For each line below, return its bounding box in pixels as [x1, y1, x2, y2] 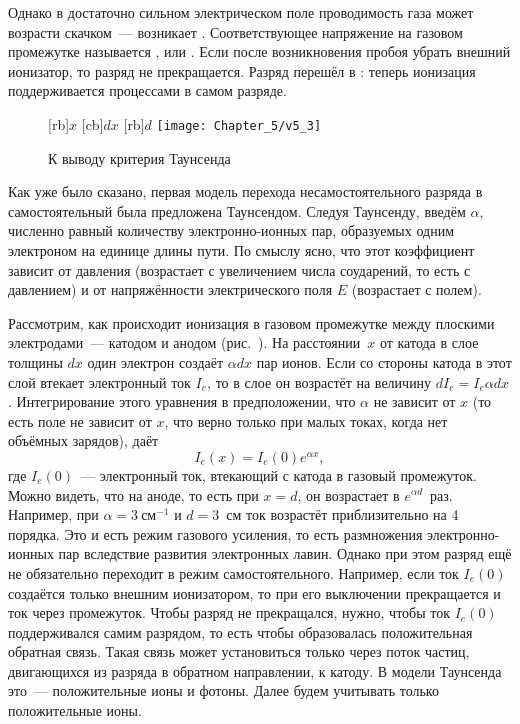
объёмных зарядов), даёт [8, 430, 159, 451]
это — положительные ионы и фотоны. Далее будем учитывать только [8, 680, 439, 701]
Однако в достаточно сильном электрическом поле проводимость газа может [8, 2, 474, 22]
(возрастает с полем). [351, 279, 482, 300]
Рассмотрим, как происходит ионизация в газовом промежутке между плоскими [8, 312, 495, 333]
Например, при [8, 504, 99, 525]
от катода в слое [379, 332, 479, 353]
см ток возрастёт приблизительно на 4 [226, 504, 459, 525]
